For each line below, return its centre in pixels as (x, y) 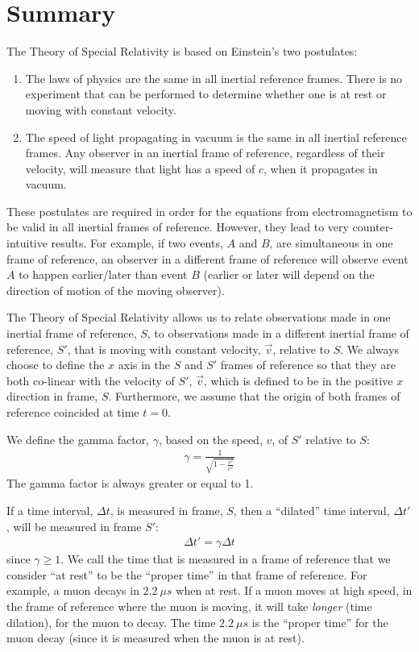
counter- (373, 227)
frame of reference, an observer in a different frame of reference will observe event (207, 258)
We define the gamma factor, (78, 439)
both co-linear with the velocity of (91, 380)
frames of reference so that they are (308, 365)
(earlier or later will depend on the (289, 274)
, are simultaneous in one (331, 243)
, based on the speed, (210, 439)
